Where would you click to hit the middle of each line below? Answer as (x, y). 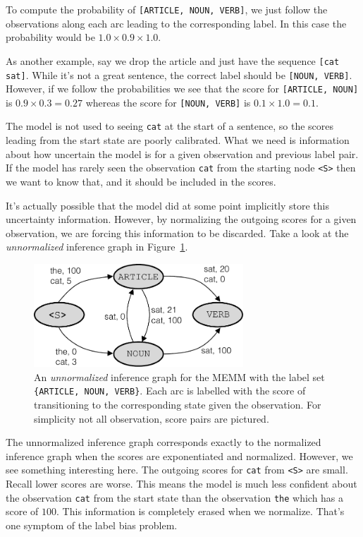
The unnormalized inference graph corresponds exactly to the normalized (164, 442)
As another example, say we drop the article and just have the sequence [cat (173, 60)
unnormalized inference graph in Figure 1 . (97, 247)
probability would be (50, 37)
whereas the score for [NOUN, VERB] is (168, 102)
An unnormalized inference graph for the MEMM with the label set (179, 376)
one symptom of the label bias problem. (92, 525)
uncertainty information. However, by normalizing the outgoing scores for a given (181, 219)
